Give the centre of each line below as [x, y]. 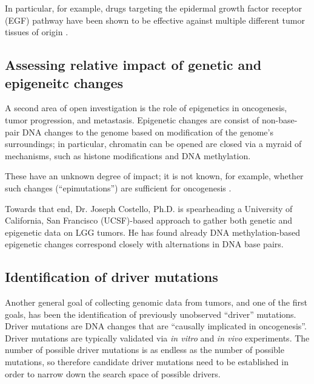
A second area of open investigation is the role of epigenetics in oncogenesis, [146, 108]
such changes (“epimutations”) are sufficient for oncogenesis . [118, 187]
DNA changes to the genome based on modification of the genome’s [148, 132]
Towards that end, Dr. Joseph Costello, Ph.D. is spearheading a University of [149, 208]
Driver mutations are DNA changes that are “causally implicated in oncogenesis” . [156, 326]
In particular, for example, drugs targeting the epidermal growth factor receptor [154, 8]
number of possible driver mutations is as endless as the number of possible [145, 350]
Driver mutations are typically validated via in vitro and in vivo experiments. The [157, 338]
